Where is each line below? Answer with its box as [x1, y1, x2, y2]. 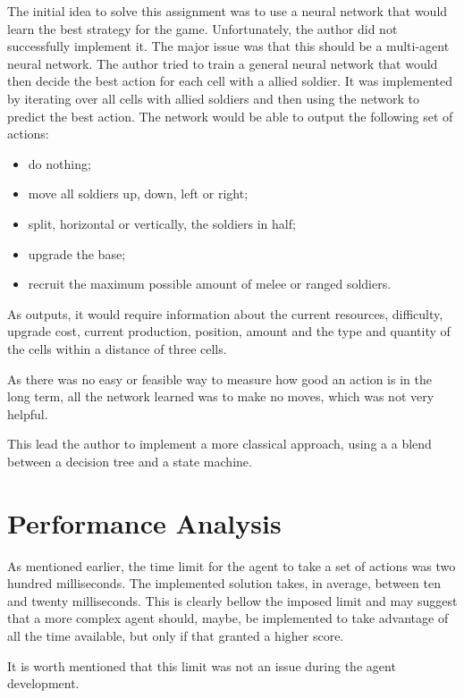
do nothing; [28, 154, 91, 172]
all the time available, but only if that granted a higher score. [7, 626, 344, 644]
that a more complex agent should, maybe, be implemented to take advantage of [7, 609, 449, 627]
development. [7, 674, 80, 693]
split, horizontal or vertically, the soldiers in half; [28, 214, 296, 232]
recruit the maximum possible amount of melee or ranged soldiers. [28, 274, 392, 293]
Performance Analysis [7, 504, 282, 541]
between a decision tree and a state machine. [7, 451, 252, 470]
